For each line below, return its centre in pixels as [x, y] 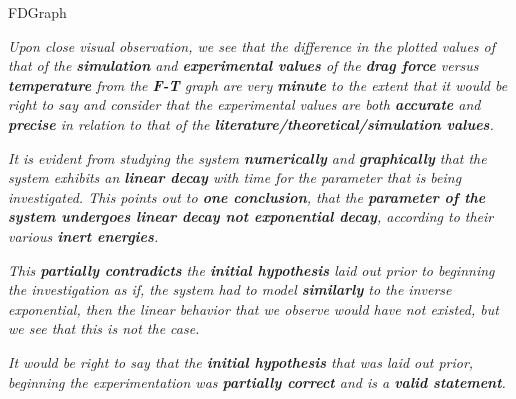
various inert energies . [83, 235]
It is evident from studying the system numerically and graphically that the [247, 157]
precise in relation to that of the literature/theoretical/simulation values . [251, 123]
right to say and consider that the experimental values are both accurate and [244, 104]
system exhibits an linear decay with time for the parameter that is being [235, 177]
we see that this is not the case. [104, 328]
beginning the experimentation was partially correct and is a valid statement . [257, 381]
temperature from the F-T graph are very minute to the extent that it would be [258, 84]
